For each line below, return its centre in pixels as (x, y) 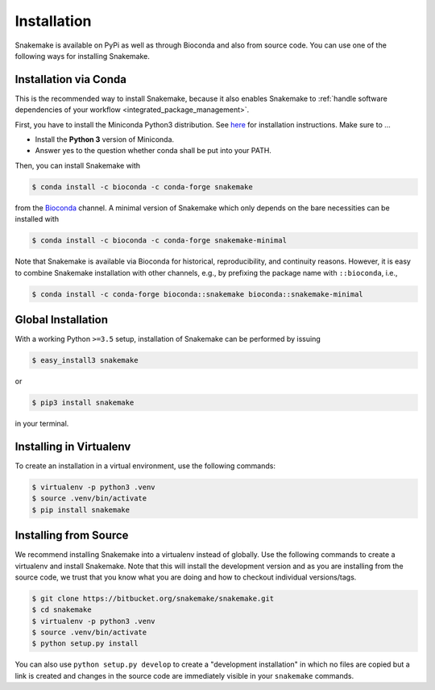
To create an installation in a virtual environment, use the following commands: (145, 466)
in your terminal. (42, 423)
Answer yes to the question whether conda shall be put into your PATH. (153, 151)
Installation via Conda (70, 79)
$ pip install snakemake (81, 509)
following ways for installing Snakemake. (83, 56)
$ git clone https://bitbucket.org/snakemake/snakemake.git (153, 598)
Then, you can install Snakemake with (78, 165)
